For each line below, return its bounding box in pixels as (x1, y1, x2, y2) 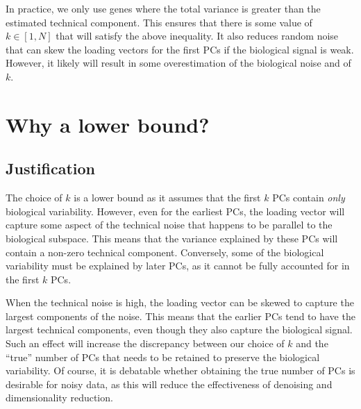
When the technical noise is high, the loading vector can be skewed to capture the (6, 295, 354, 310)
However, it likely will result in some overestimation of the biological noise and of (6, 56, 351, 70)
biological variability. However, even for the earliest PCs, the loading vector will (6, 203, 345, 218)
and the (296, 336, 328, 351)
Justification (6, 158, 95, 179)
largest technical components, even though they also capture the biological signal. (6, 322, 353, 337)
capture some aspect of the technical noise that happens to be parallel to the (6, 217, 333, 232)
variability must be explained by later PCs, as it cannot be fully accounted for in (6, 258, 350, 273)
